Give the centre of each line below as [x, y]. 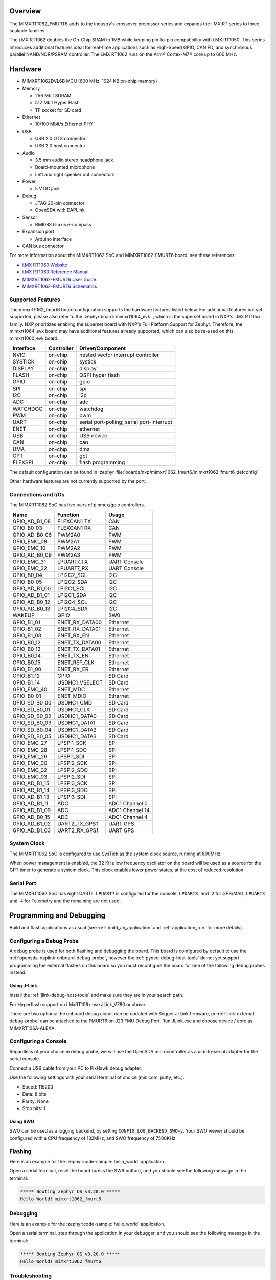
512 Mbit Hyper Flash [57, 103]
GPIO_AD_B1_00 [32, 588]
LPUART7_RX [73, 568]
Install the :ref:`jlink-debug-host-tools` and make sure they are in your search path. [97, 995]
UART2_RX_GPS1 [78, 830]
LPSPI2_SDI [71, 777]
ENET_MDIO [72, 696]
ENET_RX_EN [73, 635]
